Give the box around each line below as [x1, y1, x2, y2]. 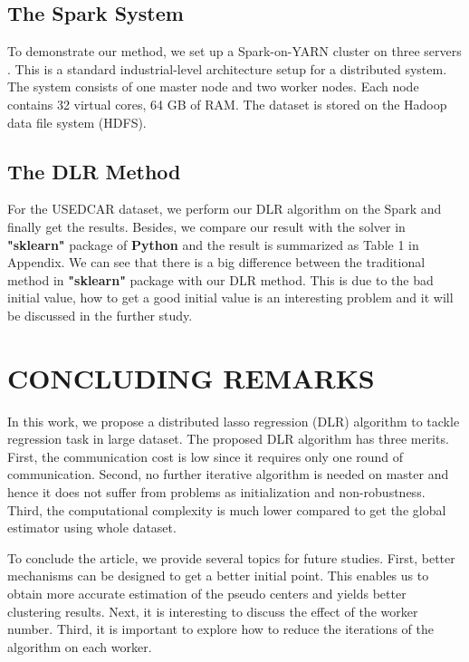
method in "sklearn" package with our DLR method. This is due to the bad [7, 270, 434, 289]
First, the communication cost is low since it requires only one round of [7, 446, 404, 465]
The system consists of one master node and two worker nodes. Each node [7, 77, 419, 96]
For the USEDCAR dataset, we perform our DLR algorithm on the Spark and [7, 199, 442, 218]
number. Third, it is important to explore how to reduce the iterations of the [7, 619, 434, 638]
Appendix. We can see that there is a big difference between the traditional [7, 253, 426, 272]
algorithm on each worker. [7, 637, 152, 656]
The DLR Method [7, 157, 181, 185]
